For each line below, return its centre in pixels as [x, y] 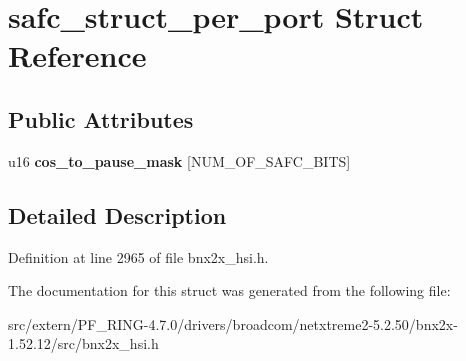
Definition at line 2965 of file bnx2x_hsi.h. [138, 256]
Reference [77, 55]
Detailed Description [117, 214]
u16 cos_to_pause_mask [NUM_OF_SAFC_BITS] [179, 160]
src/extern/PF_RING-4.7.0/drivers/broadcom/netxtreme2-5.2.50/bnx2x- [233, 323]
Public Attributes [101, 118]
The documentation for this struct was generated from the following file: [229, 290]
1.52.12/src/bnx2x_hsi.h [83, 343]
